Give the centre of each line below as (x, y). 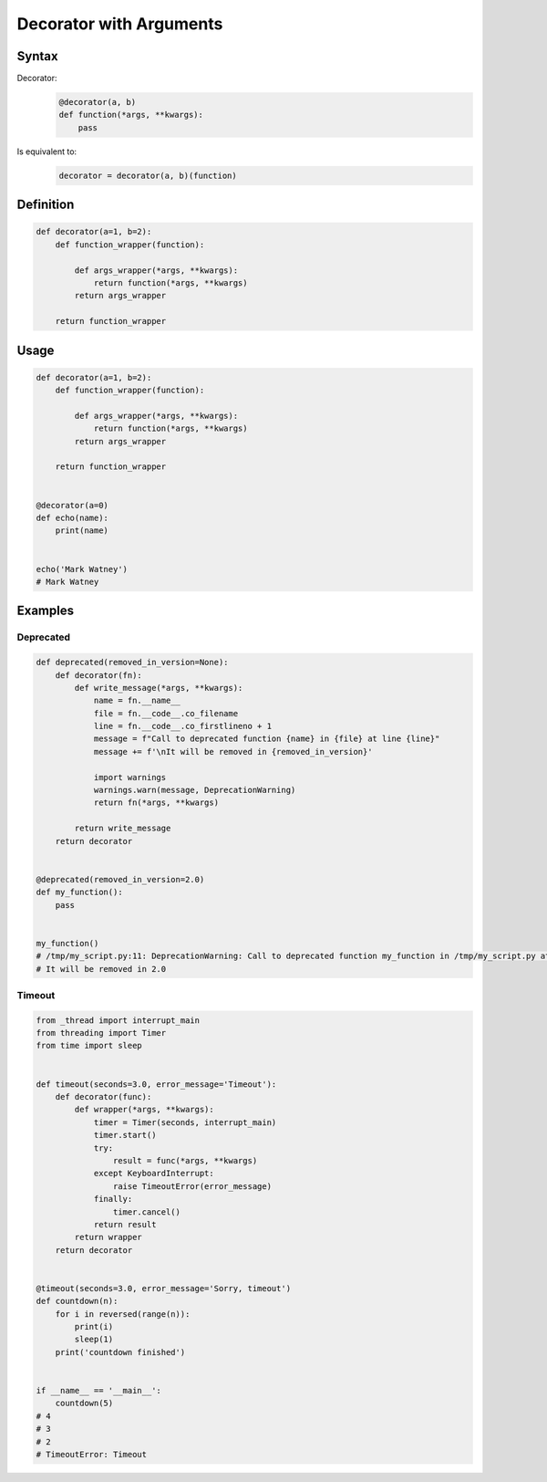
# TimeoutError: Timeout (92, 1454)
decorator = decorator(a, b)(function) (148, 175)
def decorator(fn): (99, 675)
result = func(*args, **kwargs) (185, 1160)
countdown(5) (84, 1404)
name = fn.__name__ (137, 701)
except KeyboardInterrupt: (154, 1174)
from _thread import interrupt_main (118, 1020)
